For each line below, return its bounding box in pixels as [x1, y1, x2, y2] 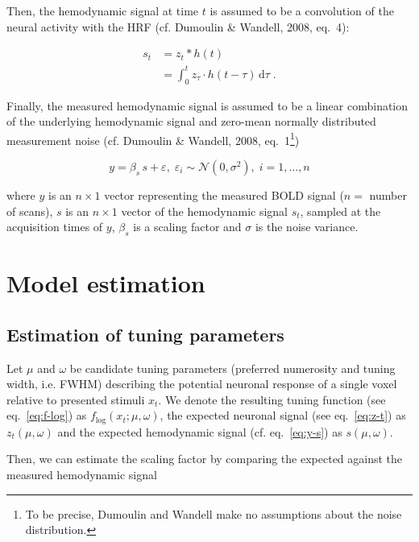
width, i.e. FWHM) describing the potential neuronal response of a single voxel [6, 375, 397, 392]
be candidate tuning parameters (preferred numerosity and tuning [69, 359, 396, 376]
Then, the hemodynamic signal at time [6, 2, 199, 19]
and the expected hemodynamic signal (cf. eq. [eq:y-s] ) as [57, 423, 342, 440]
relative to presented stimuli [6, 391, 145, 408]
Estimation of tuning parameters [6, 321, 284, 346]
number [369, 186, 407, 203]
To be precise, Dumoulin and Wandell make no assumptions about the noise [25, 505, 402, 522]
